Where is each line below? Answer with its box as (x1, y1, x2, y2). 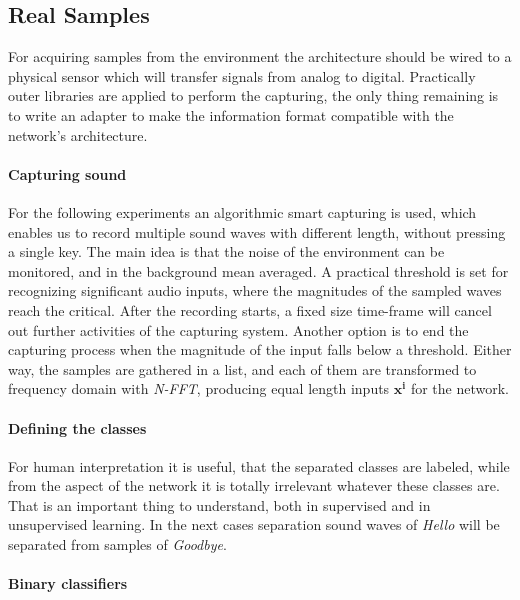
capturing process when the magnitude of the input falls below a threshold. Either (8, 339, 512, 360)
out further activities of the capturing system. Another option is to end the (8, 319, 469, 340)
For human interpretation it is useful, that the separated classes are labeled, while (8, 455, 510, 476)
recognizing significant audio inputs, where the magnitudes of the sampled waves (8, 280, 502, 301)
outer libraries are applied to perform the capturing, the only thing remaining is (8, 85, 499, 106)
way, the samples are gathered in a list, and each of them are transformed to (8, 358, 477, 379)
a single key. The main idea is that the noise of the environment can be (8, 241, 445, 262)
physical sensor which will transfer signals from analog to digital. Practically (8, 65, 476, 86)
